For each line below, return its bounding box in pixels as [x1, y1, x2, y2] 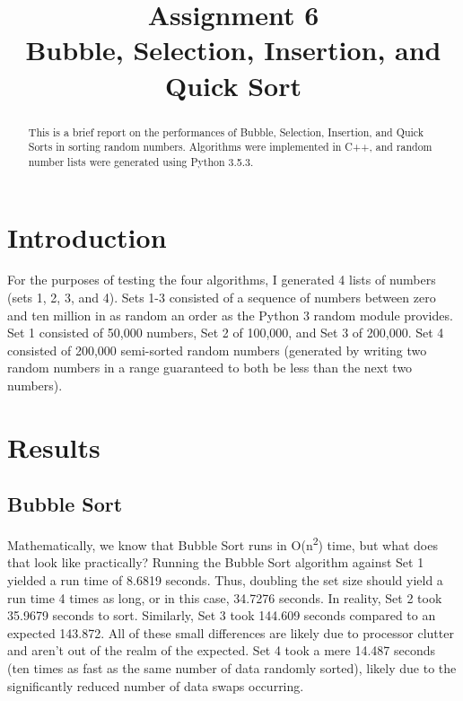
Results [7, 428, 100, 465]
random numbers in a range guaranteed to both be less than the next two [7, 358, 413, 377]
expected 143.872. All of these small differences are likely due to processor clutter [7, 623, 454, 642]
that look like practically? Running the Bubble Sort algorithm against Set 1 [7, 553, 424, 572]
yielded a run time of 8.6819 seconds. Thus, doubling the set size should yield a [7, 571, 443, 590]
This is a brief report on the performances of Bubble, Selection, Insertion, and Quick [28, 124, 424, 139]
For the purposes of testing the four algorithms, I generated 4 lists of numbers [7, 270, 436, 289]
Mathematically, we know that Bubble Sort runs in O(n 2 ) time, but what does [7, 533, 438, 554]
